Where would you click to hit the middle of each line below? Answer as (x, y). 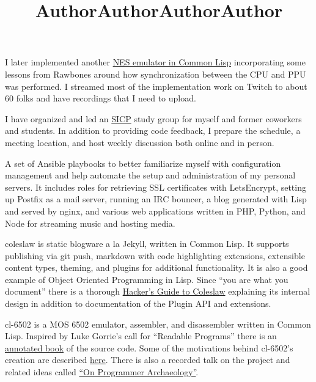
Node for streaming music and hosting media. (90, 223)
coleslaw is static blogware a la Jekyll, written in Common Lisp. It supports (147, 244)
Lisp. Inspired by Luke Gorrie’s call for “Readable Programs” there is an (141, 336)
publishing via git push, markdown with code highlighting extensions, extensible (155, 255)
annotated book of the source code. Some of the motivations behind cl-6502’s (149, 347)
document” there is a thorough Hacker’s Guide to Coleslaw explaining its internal (158, 291)
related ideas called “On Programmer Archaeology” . (102, 372)
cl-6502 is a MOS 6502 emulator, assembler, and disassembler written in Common (158, 324)
